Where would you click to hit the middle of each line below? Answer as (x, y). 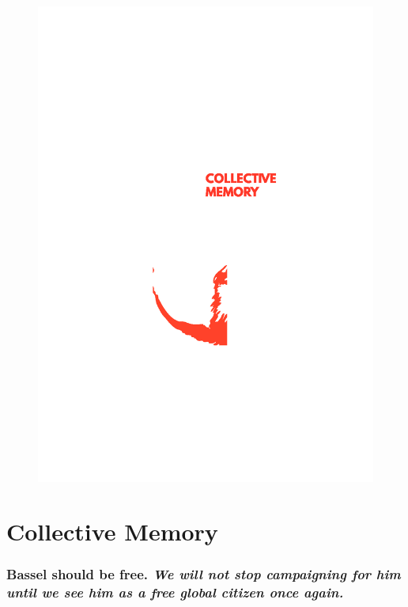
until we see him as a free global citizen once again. (175, 592)
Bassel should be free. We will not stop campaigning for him (204, 574)
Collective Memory (112, 531)
